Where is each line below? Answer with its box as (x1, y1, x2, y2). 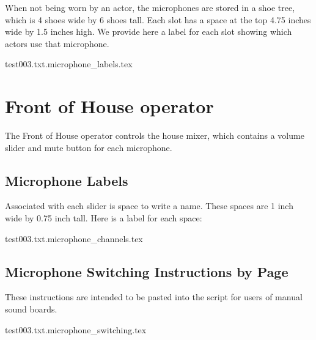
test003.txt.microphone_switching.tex (5, 323, 147, 336)
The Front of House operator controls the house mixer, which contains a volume (5, 129, 304, 142)
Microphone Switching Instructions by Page (5, 262, 288, 281)
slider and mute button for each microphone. (5, 141, 172, 153)
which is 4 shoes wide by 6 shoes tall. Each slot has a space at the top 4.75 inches (5, 13, 311, 26)
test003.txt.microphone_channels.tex (5, 232, 143, 245)
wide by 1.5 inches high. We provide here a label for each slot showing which (5, 25, 292, 38)
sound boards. (5, 303, 57, 316)
